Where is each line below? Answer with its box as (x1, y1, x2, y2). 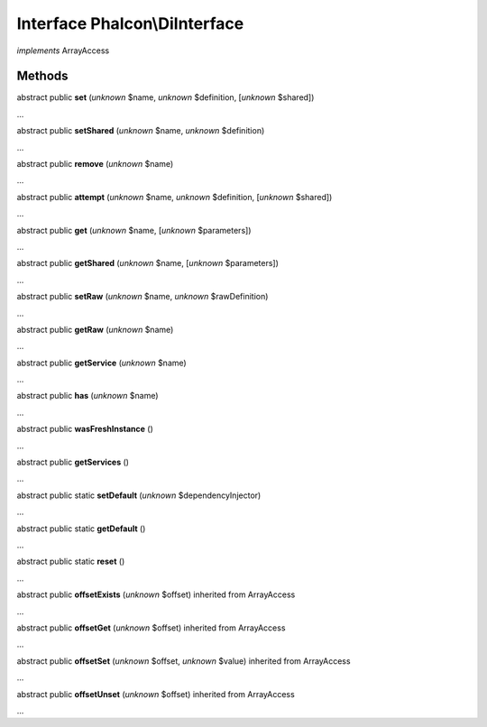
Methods (16, 69, 69, 84)
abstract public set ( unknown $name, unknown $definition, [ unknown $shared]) (16, 92, 315, 103)
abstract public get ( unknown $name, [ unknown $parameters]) (16, 225, 252, 235)
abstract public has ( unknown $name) (16, 391, 159, 401)
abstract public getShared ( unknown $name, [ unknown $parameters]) (16, 258, 280, 269)
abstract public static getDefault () (16, 523, 146, 534)
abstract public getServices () (16, 456, 130, 468)
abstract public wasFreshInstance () (16, 424, 153, 435)
